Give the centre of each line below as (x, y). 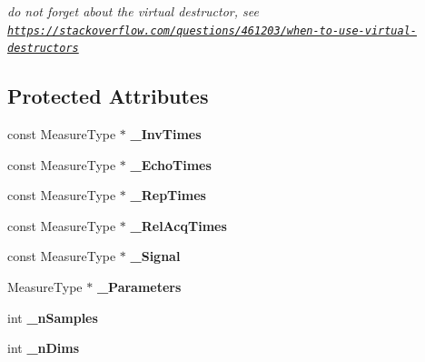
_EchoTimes (171, 164)
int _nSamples (53, 317)
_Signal (155, 256)
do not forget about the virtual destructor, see (133, 11)
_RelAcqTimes (178, 225)
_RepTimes (168, 195)
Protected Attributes (108, 96)
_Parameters (139, 287)
